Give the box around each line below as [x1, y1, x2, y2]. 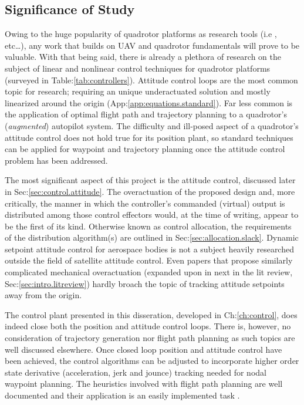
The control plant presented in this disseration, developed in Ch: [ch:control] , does [5, 308, 298, 320]
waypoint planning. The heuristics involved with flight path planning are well [5, 377, 283, 390]
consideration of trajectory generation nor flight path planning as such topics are [5, 332, 295, 344]
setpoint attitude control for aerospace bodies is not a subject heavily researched [5, 242, 294, 255]
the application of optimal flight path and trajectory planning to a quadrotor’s [5, 108, 287, 120]
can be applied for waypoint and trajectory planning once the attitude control [5, 143, 285, 155]
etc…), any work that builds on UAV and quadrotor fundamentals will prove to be [5, 39, 300, 51]
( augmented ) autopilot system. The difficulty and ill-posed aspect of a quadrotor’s [5, 119, 299, 131]
